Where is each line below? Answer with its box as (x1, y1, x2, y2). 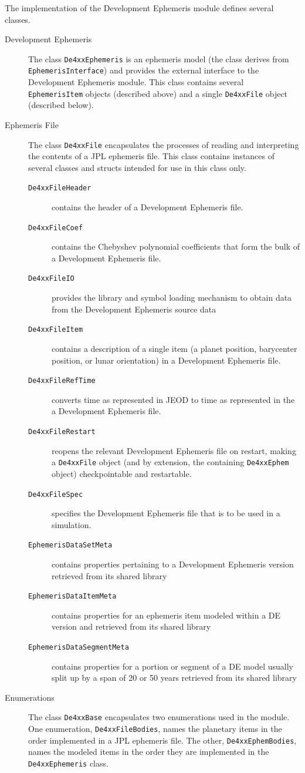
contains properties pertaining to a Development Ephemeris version (52, 558, 294, 570)
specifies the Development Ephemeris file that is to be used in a (52, 507, 280, 519)
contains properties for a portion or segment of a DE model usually (52, 660, 293, 672)
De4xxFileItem (28, 325, 83, 334)
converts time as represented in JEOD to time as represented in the (52, 393, 295, 405)
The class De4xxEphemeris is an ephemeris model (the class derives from (28, 52, 289, 65)
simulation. (52, 518, 91, 530)
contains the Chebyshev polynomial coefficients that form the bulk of (52, 240, 300, 253)
